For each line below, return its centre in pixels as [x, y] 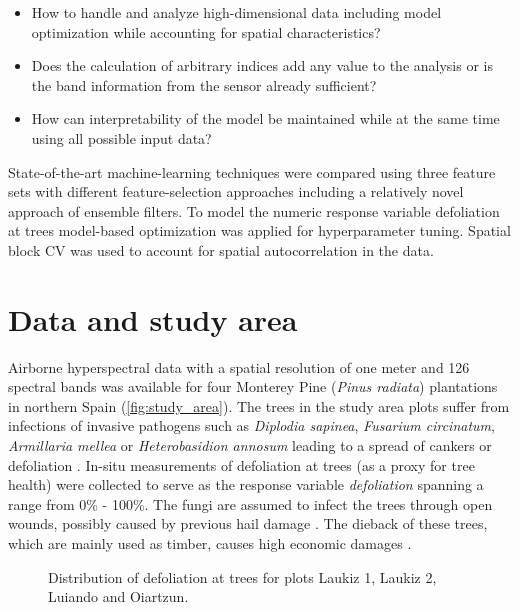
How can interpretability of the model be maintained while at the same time [265, 118]
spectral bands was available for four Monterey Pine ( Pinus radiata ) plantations [253, 386]
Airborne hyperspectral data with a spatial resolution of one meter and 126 [239, 366]
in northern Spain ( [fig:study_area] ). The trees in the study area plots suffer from [259, 405]
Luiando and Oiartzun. [118, 596]
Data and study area [153, 318]
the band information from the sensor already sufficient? [204, 84]
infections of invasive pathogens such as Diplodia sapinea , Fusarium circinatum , [251, 425]
